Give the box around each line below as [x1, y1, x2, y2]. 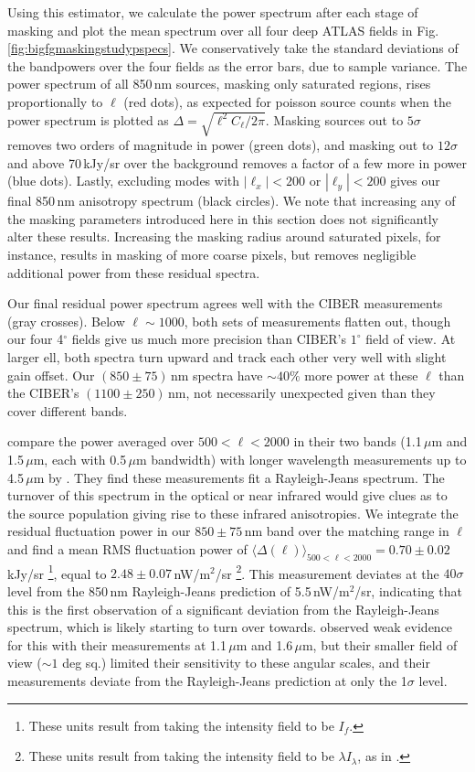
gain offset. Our [7, 365, 95, 384]
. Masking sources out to [265, 110, 404, 129]
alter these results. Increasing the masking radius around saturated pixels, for [7, 227, 441, 246]
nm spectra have [170, 365, 263, 384]
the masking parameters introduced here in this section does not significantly [7, 209, 438, 228]
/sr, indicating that [354, 582, 462, 601]
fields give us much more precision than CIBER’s [71, 329, 347, 348]
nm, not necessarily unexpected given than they [168, 383, 436, 402]
